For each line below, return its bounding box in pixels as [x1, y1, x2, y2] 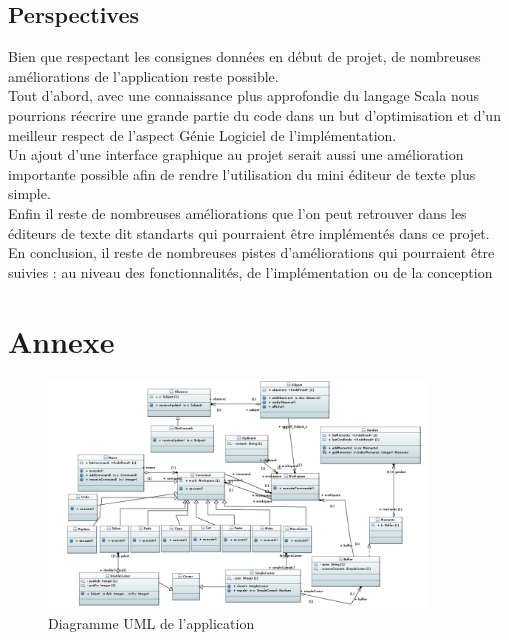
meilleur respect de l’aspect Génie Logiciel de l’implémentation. [8, 124, 397, 145]
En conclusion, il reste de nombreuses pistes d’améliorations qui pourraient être [8, 242, 495, 263]
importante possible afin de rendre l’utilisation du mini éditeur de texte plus [8, 163, 476, 184]
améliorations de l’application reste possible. [8, 65, 279, 86]
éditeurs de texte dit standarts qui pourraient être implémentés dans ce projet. [8, 222, 490, 243]
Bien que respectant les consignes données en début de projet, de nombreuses [8, 46, 481, 67]
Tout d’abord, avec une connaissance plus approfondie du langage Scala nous [8, 85, 479, 106]
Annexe [8, 320, 115, 361]
